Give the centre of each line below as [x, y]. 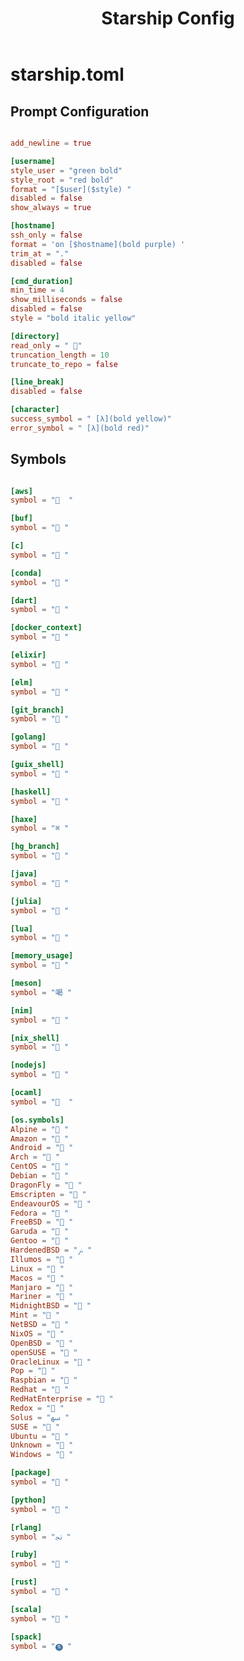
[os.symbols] [37, 1120]
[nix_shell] [35, 1038]
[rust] [24, 1582]
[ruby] [24, 1555]
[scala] [26, 1609]
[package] [31, 1473]
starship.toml [67, 74]
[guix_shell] [37, 765]
